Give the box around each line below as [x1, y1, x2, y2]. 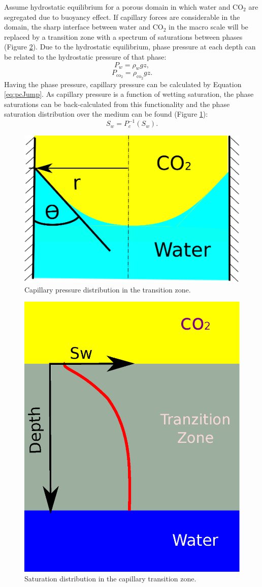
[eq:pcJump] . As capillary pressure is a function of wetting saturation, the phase [4, 89, 254, 99]
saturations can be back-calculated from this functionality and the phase [4, 98, 230, 109]
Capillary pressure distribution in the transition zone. [24, 284, 191, 295]
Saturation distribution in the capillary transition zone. [24, 573, 196, 584]
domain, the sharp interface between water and [4, 21, 150, 32]
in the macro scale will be [168, 21, 248, 32]
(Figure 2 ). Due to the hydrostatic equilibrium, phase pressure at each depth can [4, 41, 256, 52]
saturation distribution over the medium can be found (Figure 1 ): [4, 109, 208, 119]
